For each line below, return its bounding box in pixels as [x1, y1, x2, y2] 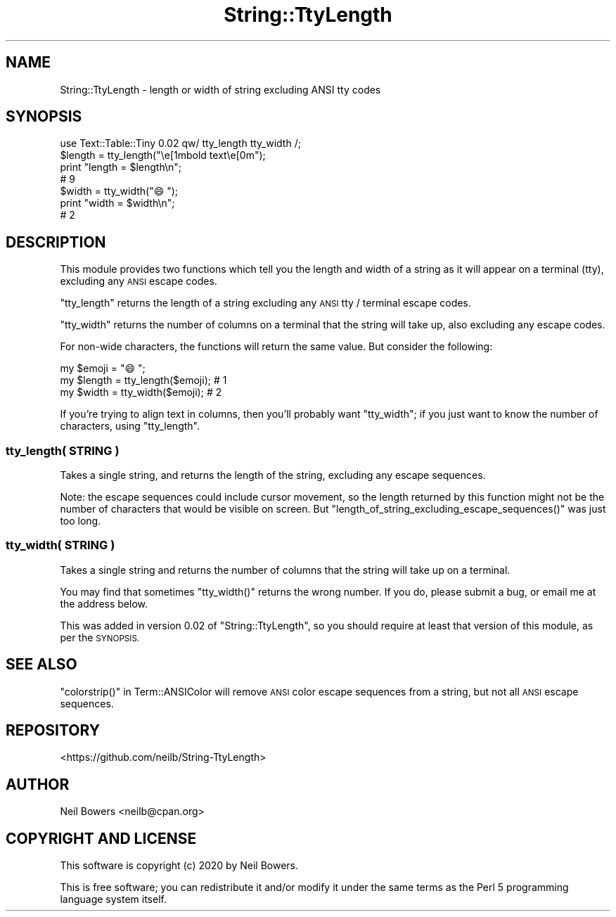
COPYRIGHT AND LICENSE [6, 829, 197, 847]
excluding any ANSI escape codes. [60, 275, 217, 288]
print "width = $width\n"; [60, 197, 175, 210]
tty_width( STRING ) [6, 538, 115, 553]
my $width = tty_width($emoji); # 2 [60, 386, 222, 399]
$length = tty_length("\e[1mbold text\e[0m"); [60, 149, 266, 162]
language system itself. [60, 893, 167, 906]
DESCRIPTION [6, 233, 106, 251]
